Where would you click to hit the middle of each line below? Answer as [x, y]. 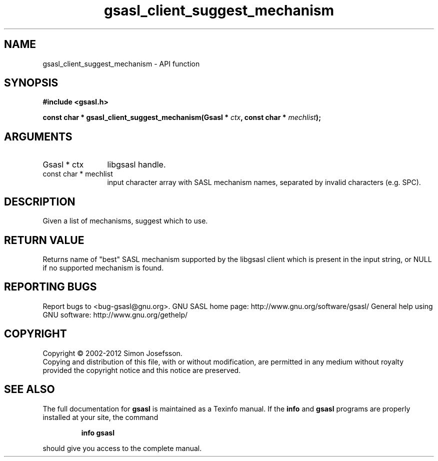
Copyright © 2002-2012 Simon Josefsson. [112, 353]
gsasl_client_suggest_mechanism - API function [121, 63]
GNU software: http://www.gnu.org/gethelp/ [115, 314]
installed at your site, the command [100, 417]
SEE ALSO [29, 389]
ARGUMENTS [38, 136]
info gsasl [98, 432]
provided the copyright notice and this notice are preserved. [142, 370]
